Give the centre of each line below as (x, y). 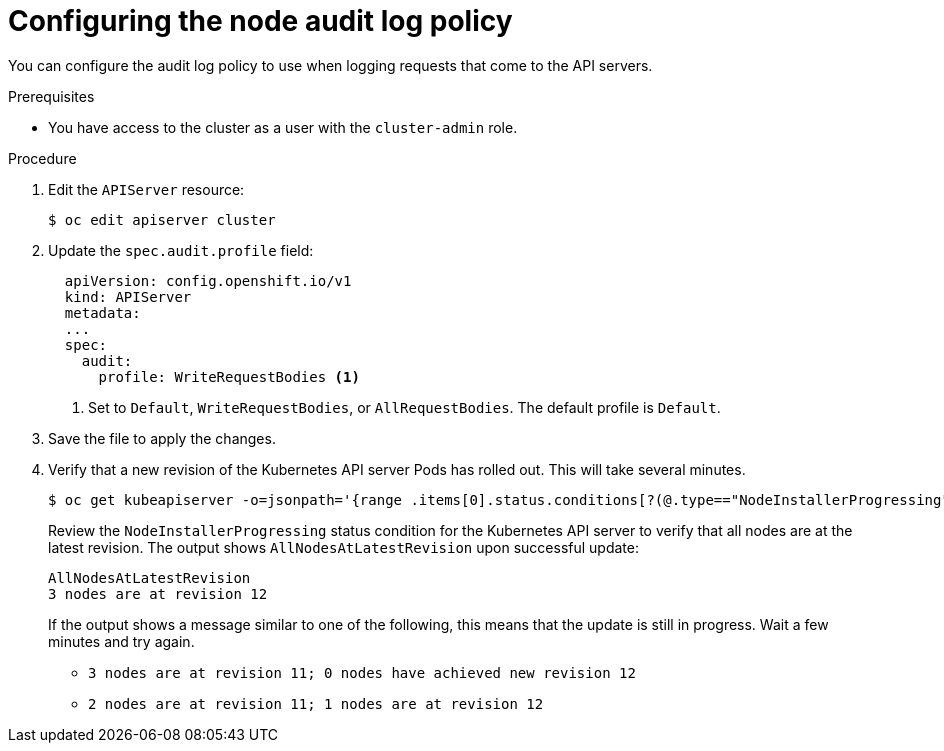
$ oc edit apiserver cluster (162, 219)
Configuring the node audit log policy (260, 21)
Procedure (42, 158)
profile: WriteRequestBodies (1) (229, 376)
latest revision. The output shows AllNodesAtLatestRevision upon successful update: (344, 547)
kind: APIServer (128, 296)
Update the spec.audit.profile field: (181, 250)
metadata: (102, 312)
